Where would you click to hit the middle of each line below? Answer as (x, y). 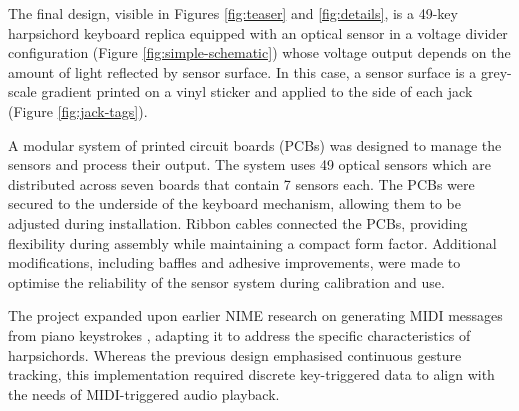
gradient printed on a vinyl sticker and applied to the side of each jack (257, 91)
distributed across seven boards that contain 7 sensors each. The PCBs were (241, 183)
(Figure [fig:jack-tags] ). (78, 110)
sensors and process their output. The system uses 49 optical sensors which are (249, 164)
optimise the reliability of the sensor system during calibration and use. (226, 281)
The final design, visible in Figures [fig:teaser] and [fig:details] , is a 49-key (233, 13)
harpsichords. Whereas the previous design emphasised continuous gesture (235, 354)
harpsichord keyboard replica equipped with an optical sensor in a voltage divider (258, 32)
